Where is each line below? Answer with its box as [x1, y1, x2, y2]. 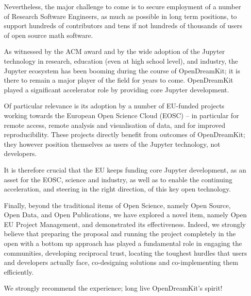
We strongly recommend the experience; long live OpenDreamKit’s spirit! [4, 283, 222, 293]
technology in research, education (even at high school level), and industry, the [4, 55, 238, 66]
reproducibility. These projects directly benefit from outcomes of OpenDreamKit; [4, 129, 245, 139]
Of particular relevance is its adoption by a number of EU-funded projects [4, 101, 225, 111]
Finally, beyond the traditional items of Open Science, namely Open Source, [4, 200, 231, 210]
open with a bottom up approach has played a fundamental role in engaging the [4, 238, 242, 248]
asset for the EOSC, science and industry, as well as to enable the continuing [4, 174, 233, 184]
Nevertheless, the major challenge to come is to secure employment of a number [4, 1, 241, 11]
